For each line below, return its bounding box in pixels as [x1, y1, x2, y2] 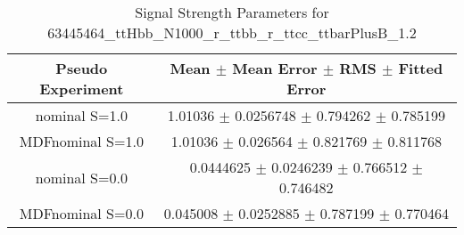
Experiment [39, 78, 124, 99]
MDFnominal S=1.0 [19, 131, 144, 151]
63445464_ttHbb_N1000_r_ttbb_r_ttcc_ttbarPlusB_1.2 [47, 22, 417, 43]
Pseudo [55, 58, 108, 78]
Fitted [398, 58, 443, 78]
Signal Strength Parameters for [135, 2, 329, 22]
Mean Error [232, 58, 318, 78]
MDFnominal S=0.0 [19, 203, 144, 223]
